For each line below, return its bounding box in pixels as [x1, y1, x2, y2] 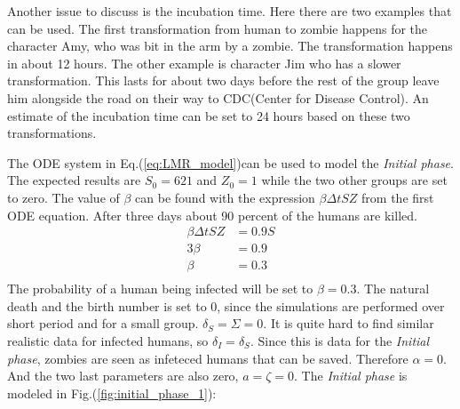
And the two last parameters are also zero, [7, 366, 239, 385]
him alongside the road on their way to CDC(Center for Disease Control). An [7, 88, 429, 107]
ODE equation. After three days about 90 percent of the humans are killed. [7, 205, 417, 224]
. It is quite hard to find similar [263, 314, 434, 333]
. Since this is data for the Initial [250, 332, 430, 350]
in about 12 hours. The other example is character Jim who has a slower [7, 53, 401, 72]
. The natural [356, 279, 430, 298]
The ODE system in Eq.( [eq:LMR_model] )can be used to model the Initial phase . [7, 153, 454, 172]
